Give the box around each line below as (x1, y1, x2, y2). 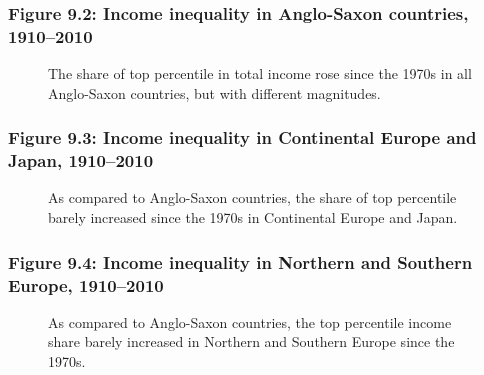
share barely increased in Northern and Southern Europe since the (48, 331, 455, 352)
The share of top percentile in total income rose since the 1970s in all (48, 63, 472, 84)
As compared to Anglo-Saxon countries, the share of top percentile (48, 187, 457, 208)
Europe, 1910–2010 (8, 272, 164, 297)
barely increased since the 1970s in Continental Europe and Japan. (48, 207, 458, 228)
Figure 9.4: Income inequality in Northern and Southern (8, 249, 473, 274)
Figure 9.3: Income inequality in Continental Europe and (8, 125, 477, 150)
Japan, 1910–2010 (8, 148, 154, 173)
